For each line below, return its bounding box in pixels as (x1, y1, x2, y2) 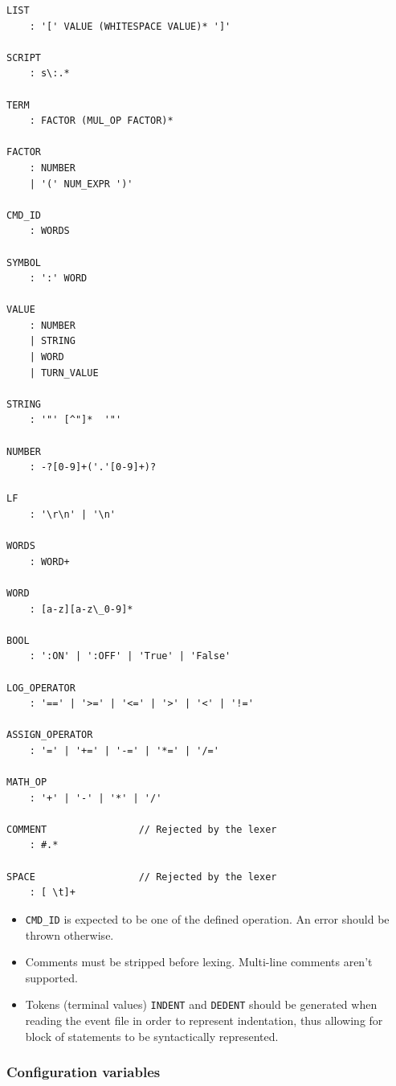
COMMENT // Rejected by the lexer (6, 823, 277, 835)
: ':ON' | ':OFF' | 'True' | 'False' (29, 650, 231, 662)
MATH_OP (6, 777, 47, 789)
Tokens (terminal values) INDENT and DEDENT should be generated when (25, 996, 378, 1013)
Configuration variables (6, 1062, 161, 1082)
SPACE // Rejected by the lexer (6, 871, 277, 883)
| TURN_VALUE (29, 367, 99, 379)
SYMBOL (6, 256, 41, 268)
